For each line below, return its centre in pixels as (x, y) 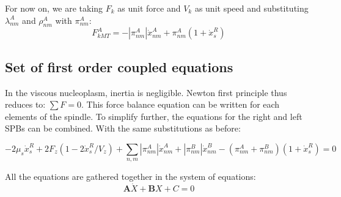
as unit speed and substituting (251, 8)
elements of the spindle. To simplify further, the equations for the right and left (154, 116)
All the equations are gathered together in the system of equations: (130, 177)
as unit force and (149, 8)
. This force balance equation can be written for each (181, 104)
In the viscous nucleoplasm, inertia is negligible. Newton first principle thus (146, 92)
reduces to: (25, 104)
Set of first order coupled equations (119, 66)
